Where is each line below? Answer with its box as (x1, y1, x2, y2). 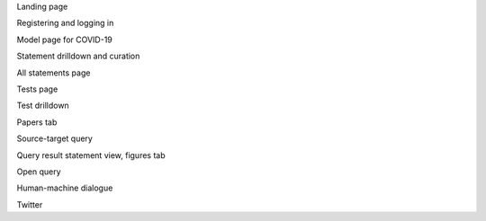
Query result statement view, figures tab (16, 149, 166, 161)
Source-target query (16, 133, 94, 144)
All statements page (16, 67, 91, 78)
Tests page (16, 84, 58, 94)
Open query (16, 166, 62, 177)
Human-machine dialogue (16, 182, 113, 193)
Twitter (16, 199, 43, 210)
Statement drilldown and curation (16, 50, 140, 62)
